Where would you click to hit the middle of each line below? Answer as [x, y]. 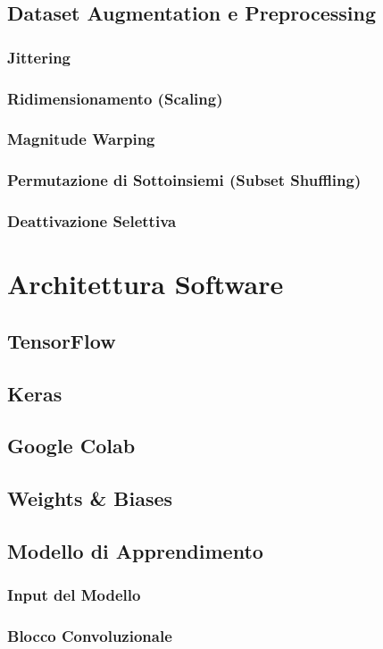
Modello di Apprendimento [135, 550]
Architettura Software [146, 284]
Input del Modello [74, 595]
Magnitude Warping [81, 139]
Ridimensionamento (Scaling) [115, 98]
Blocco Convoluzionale [90, 636]
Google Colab [71, 446]
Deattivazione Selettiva [92, 221]
